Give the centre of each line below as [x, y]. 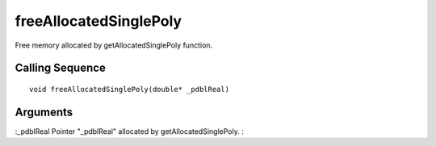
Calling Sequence [61, 68]
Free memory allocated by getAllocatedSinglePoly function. [114, 45]
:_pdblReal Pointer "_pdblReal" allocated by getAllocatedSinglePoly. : [129, 131]
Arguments [44, 112]
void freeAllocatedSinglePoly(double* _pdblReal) [130, 89]
